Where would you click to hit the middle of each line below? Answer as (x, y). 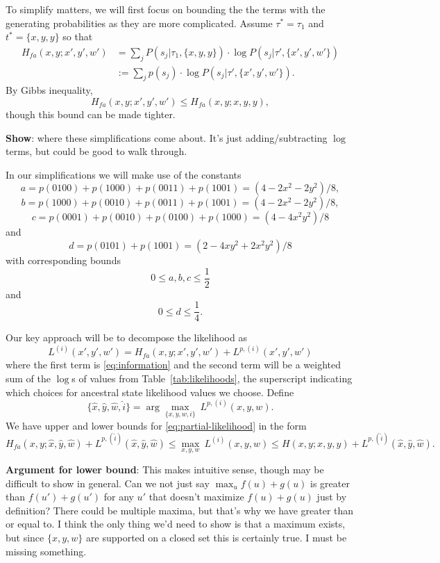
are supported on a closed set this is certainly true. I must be (217, 538)
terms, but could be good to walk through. (96, 151)
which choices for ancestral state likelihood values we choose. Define (150, 392)
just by (332, 497)
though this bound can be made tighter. (91, 114)
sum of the (28, 378)
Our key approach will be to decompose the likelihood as (126, 337)
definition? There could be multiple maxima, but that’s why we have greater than (180, 510)
